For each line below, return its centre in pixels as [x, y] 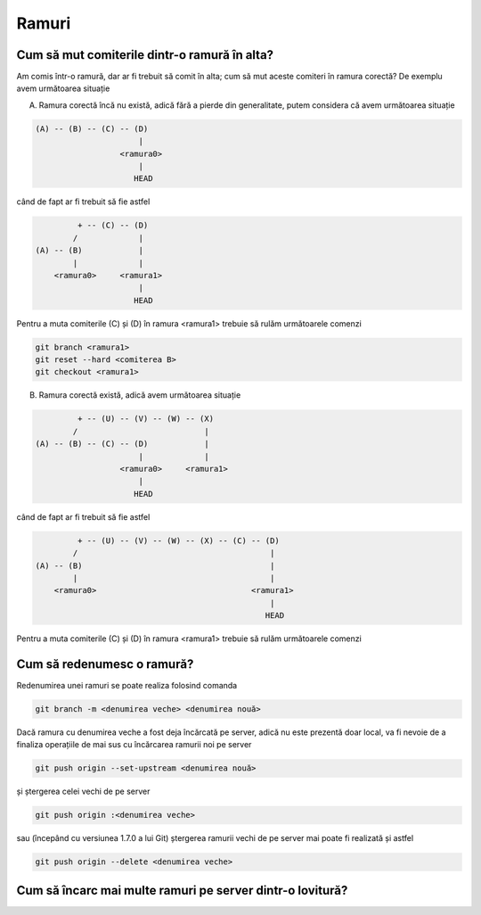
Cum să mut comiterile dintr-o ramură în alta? [145, 55]
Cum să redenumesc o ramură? [105, 664]
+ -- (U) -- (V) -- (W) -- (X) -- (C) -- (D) [178, 540]
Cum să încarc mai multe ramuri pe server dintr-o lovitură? [182, 890]
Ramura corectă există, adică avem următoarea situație [140, 395]
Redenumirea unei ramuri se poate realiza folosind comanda [127, 685]
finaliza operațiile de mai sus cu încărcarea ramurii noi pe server [134, 745]
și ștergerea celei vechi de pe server [83, 791]
